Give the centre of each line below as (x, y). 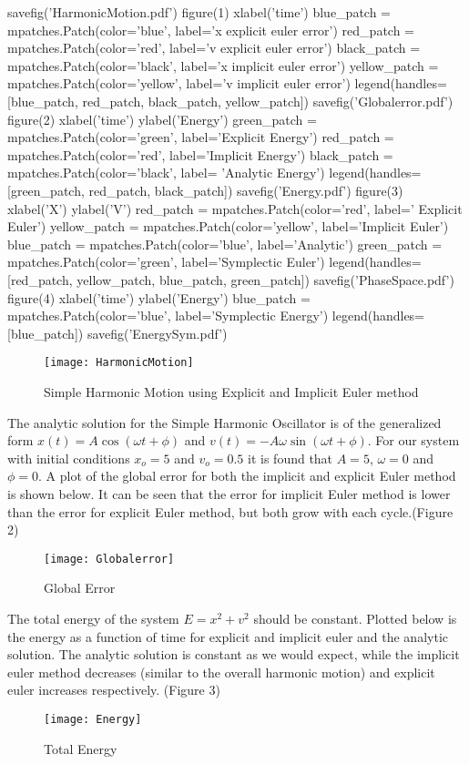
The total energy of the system (93, 618)
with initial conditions (69, 458)
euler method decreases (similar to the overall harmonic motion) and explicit (221, 672)
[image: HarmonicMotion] (119, 363)
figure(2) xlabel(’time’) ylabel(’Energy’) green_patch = (162, 119)
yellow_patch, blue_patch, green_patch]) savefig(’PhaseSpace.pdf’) (265, 279)
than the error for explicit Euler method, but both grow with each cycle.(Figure (230, 511)
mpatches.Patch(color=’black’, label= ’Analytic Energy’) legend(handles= (214, 173)
